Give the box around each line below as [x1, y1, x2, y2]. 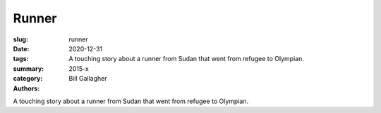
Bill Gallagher [68, 74, 107, 83]
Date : [13, 44, 30, 53]
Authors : [13, 84, 40, 93]
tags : [13, 55, 29, 63]
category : [13, 74, 43, 83]
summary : [13, 64, 44, 73]
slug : [13, 35, 28, 44]
